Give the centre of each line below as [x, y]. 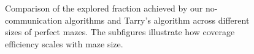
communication [33, 20]
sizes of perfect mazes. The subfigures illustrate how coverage [120, 32]
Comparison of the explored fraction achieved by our [104, 8]
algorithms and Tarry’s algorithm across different [157, 20]
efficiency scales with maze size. [64, 43]
